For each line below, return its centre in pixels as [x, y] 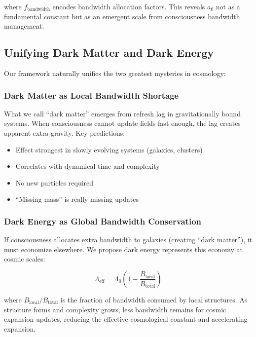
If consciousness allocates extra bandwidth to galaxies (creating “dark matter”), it [128, 240]
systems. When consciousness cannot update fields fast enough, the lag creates [122, 123]
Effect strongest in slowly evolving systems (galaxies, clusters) [109, 149]
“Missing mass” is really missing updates [77, 199]
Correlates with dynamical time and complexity [88, 166]
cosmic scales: [25, 259]
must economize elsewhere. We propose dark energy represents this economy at [124, 249]
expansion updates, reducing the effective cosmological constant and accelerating [126, 319]
